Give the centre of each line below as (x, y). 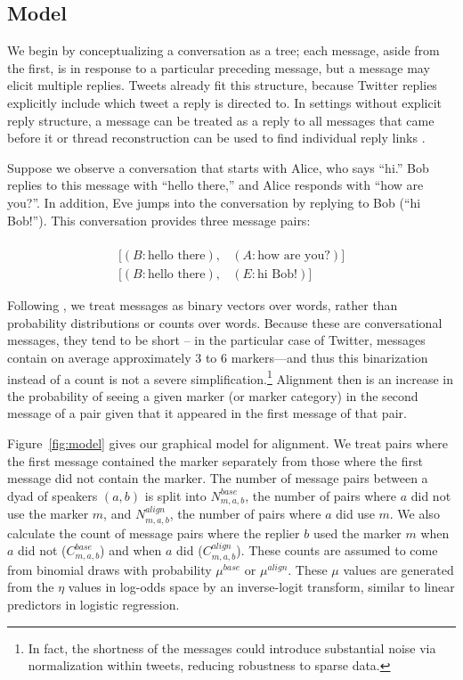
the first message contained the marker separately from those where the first (215, 460)
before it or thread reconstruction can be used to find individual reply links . (216, 138)
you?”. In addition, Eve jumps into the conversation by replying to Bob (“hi (214, 202)
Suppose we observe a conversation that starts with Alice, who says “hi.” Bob (218, 167)
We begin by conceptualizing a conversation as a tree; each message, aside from (223, 50)
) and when (131, 550)
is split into (175, 495)
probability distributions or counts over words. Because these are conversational (225, 322)
